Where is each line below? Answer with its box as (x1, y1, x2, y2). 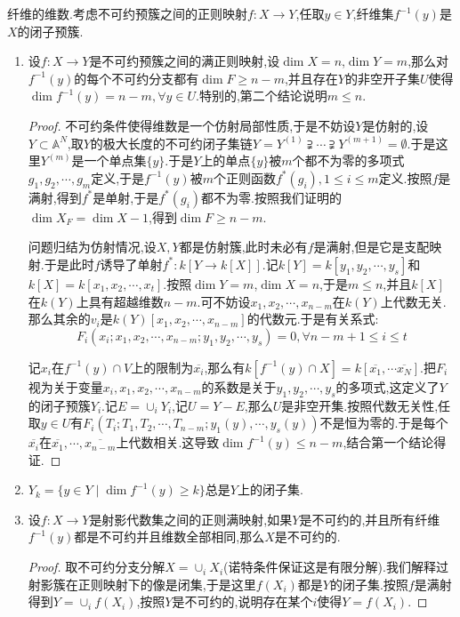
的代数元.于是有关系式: (246, 309, 379, 328)
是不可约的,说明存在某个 (172, 592, 313, 611)
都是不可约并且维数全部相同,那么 (74, 527, 265, 546)
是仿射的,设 (362, 116, 429, 134)
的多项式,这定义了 (335, 377, 440, 396)
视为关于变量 (28, 377, 103, 396)
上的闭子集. (237, 480, 303, 499)
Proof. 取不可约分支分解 (28, 557, 165, 576)
